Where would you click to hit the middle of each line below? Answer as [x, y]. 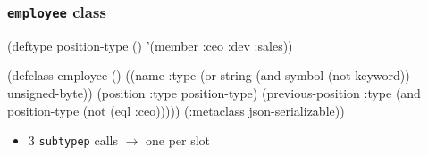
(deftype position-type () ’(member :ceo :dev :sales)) [150, 45]
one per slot [178, 140]
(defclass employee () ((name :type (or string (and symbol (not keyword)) [209, 75]
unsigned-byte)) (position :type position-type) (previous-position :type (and [214, 92]
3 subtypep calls [73, 140]
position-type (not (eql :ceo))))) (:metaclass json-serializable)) [176, 110]
